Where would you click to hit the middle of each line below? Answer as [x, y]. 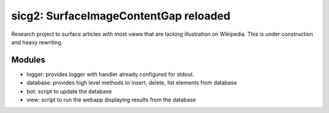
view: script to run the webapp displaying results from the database [111, 100]
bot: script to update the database [69, 91]
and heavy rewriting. [37, 42]
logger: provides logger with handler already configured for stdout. [110, 74]
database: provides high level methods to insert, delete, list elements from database [132, 83]
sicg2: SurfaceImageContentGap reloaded [121, 16]
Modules [28, 60]
